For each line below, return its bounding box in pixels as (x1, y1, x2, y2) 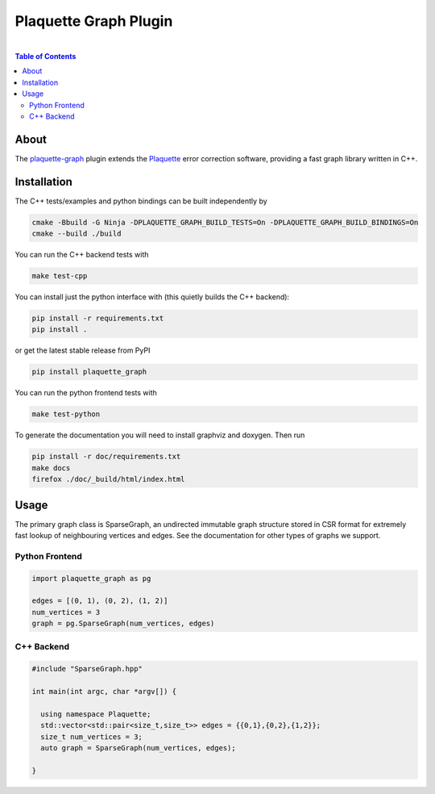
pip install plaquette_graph (31, 367, 147, 377)
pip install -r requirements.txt (31, 314, 164, 323)
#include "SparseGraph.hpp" (31, 664, 143, 674)
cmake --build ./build (31, 229, 122, 238)
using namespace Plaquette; (40, 709, 151, 718)
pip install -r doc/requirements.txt (31, 452, 181, 462)
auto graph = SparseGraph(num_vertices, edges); (40, 743, 237, 752)
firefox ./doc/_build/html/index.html (31, 474, 185, 484)
